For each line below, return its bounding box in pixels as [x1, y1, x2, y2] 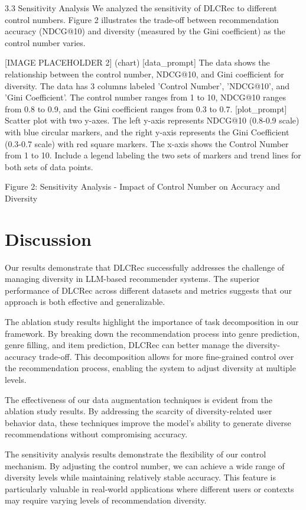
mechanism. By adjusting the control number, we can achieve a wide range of [5, 459, 285, 472]
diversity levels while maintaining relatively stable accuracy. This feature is [5, 471, 276, 483]
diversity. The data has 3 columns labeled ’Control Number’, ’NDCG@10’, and [5, 79, 290, 92]
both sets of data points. [5, 160, 93, 173]
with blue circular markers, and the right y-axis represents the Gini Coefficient [5, 125, 289, 138]
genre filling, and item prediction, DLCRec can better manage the [5, 339, 244, 351]
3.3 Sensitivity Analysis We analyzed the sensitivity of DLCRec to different [5, 2, 278, 14]
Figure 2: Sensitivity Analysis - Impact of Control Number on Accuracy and [5, 180, 281, 193]
